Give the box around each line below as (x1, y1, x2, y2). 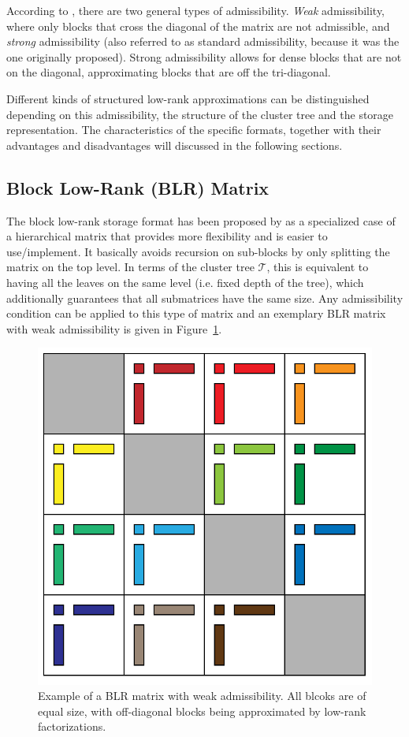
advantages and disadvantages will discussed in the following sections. (6, 136, 343, 153)
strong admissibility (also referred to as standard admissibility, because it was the (6, 33, 400, 50)
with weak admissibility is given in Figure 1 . (6, 320, 222, 337)
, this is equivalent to (266, 259, 369, 275)
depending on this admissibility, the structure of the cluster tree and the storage (6, 106, 394, 122)
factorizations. (38, 718, 106, 735)
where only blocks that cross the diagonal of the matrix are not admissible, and (6, 17, 390, 34)
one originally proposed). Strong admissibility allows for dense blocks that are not (6, 48, 402, 65)
